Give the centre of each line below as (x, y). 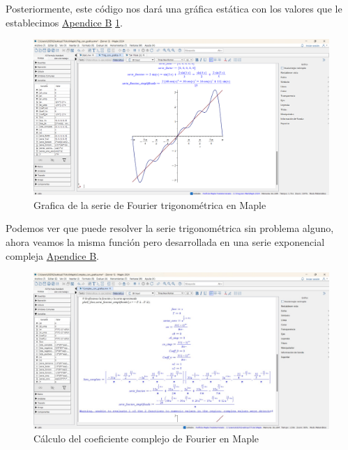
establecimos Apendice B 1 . (64, 22)
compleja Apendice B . (52, 255)
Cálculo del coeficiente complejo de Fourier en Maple (146, 439)
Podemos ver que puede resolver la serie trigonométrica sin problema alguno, (170, 228)
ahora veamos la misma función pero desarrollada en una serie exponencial (165, 241)
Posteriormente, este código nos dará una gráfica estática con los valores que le (174, 8)
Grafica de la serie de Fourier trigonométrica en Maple (150, 204)
